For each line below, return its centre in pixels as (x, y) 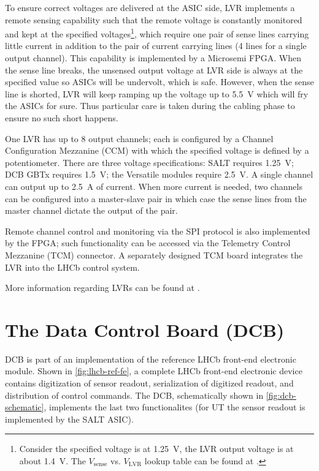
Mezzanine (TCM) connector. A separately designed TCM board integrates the (154, 254)
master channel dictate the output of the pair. (91, 210)
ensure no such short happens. (62, 118)
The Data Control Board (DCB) (145, 329)
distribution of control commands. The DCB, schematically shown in (134, 395)
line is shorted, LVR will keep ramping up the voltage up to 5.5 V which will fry (157, 93)
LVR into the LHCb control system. (72, 267)
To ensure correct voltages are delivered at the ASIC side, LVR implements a (150, 7)
